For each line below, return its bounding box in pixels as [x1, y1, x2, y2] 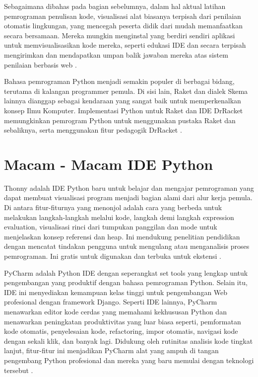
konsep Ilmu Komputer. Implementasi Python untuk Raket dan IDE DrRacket [4, 105, 243, 115]
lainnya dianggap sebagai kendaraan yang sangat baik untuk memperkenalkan [4, 95, 241, 106]
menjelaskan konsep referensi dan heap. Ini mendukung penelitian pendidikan [4, 231, 240, 241]
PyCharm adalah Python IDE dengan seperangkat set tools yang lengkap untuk [4, 267, 248, 278]
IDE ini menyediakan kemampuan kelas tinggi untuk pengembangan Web [4, 287, 228, 297]
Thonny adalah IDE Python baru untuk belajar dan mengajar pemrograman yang [4, 182, 254, 193]
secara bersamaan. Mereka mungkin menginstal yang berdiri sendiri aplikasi [4, 30, 235, 40]
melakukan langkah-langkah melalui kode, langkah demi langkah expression [4, 212, 234, 222]
